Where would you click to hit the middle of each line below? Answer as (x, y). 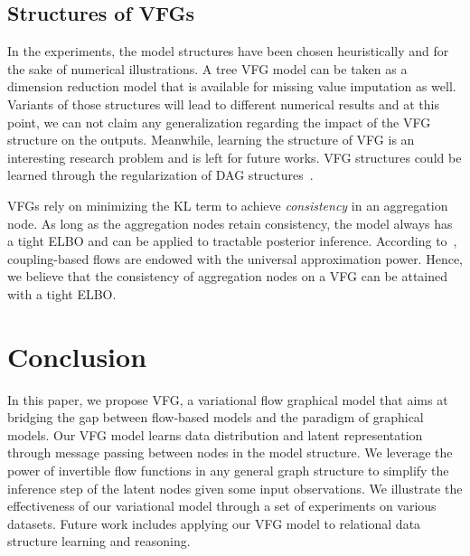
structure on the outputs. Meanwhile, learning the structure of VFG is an (211, 140)
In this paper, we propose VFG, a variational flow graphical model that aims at (228, 399)
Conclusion (77, 356)
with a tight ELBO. (62, 293)
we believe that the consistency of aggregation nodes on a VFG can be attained (228, 276)
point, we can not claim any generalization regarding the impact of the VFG (219, 122)
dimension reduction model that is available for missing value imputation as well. (232, 86)
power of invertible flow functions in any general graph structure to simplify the (228, 471)
